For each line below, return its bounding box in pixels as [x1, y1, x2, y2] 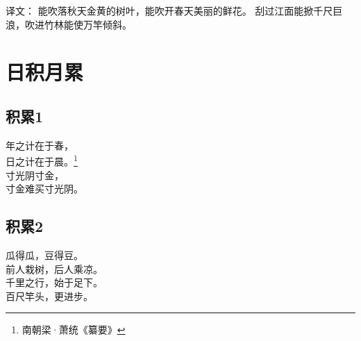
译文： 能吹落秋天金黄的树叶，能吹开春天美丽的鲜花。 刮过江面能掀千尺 [6, 3, 333, 17]
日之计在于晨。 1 [6, 152, 78, 169]
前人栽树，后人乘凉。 [6, 261, 103, 276]
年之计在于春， [6, 138, 74, 152]
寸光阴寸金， [6, 167, 64, 182]
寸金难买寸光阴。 [6, 181, 83, 196]
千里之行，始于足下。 [6, 275, 103, 290]
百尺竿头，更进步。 [6, 288, 93, 303]
